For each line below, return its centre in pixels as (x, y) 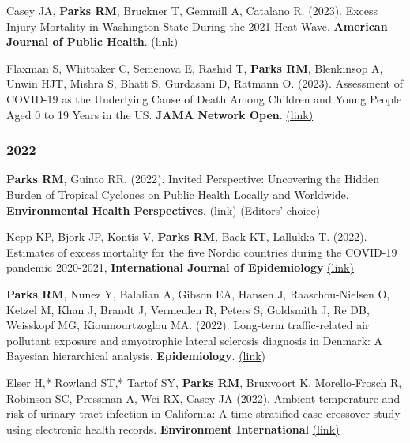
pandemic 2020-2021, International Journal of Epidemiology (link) (180, 267)
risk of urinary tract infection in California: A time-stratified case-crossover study (203, 413)
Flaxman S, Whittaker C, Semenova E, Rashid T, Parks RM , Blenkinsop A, (195, 68)
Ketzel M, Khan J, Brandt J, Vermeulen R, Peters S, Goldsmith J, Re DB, (188, 309)
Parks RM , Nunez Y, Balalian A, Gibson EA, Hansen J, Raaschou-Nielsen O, (198, 293)
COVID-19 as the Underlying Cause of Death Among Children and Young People (204, 98)
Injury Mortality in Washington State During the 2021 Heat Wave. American (197, 26)
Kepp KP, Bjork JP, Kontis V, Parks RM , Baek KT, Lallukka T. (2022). (187, 237)
